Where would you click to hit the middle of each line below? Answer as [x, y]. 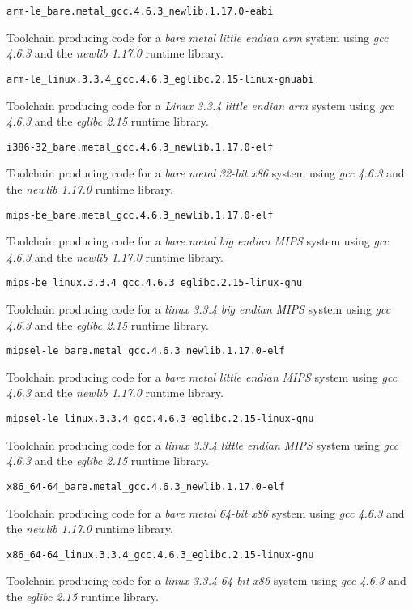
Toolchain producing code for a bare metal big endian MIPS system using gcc [198, 241]
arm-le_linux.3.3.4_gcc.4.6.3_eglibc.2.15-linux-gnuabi [160, 79]
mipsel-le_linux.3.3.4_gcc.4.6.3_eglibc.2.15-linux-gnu [160, 419]
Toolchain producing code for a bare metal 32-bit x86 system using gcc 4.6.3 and [206, 173]
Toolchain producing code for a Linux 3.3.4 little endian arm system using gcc [200, 105]
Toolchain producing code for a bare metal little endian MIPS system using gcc [202, 376]
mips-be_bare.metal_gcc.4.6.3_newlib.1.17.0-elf [140, 215]
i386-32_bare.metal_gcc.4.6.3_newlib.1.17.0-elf [140, 147]
